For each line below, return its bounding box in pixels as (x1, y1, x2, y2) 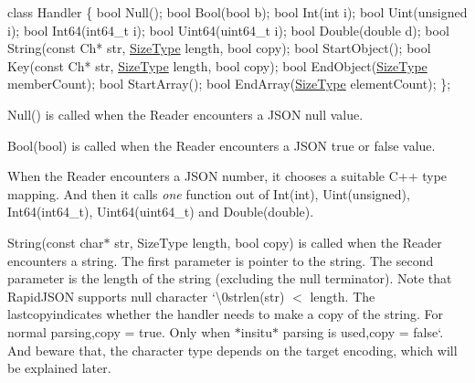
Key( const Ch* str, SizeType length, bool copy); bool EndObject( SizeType (7, 56, 427, 75)
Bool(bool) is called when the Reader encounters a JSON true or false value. (7, 135, 436, 154)
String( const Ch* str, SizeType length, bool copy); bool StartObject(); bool (7, 38, 431, 58)
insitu (240, 322, 273, 341)
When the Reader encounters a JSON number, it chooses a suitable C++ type (7, 166, 448, 186)
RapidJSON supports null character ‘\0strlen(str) (7, 286, 285, 305)
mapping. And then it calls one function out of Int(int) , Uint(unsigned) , (7, 184, 410, 203)
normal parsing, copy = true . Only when (7, 322, 231, 341)
